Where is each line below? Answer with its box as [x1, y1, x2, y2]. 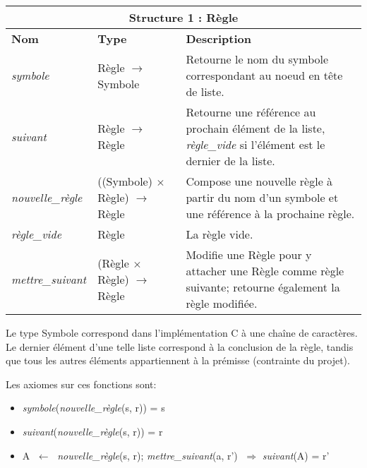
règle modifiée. [186, 295, 258, 311]
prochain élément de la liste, [186, 120, 325, 136]
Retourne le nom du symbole [186, 51, 329, 67]
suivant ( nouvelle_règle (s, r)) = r [22, 424, 163, 438]
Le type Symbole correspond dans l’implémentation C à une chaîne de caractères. [6, 325, 358, 340]
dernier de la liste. [186, 152, 275, 169]
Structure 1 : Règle [128, 9, 239, 25]
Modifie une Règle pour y [186, 246, 312, 263]
